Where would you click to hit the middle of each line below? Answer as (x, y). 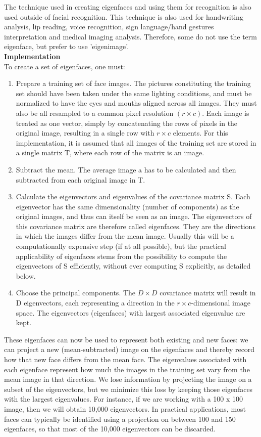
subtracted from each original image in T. (81, 179)
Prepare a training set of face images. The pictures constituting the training (133, 83)
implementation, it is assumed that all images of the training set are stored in (136, 142)
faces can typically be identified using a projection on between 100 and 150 (120, 419)
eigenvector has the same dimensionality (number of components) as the (127, 206)
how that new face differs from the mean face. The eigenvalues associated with (125, 359)
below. (26, 275)
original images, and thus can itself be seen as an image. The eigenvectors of (134, 216)
